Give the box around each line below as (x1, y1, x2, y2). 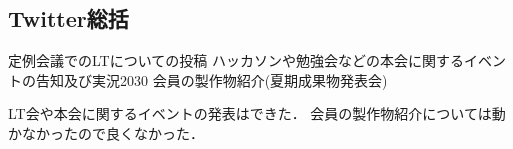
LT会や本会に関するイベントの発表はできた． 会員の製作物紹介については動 (8, 103, 506, 124)
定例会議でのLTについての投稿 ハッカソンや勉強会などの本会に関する (8, 50, 464, 71)
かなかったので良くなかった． (8, 122, 204, 143)
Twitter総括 (8, 3, 129, 34)
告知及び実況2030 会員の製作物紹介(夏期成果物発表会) (35, 69, 388, 90)
